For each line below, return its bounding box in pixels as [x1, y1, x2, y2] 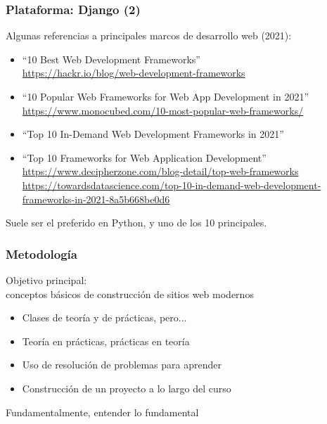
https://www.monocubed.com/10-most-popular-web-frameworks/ [22, 103, 304, 117]
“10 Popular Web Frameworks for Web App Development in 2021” [22, 89, 309, 103]
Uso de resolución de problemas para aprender [22, 357, 222, 372]
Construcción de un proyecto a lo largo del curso [22, 380, 231, 395]
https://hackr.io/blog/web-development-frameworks [22, 65, 245, 80]
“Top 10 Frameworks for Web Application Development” [22, 150, 267, 165]
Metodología [6, 245, 77, 262]
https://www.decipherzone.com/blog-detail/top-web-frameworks [22, 164, 299, 179]
